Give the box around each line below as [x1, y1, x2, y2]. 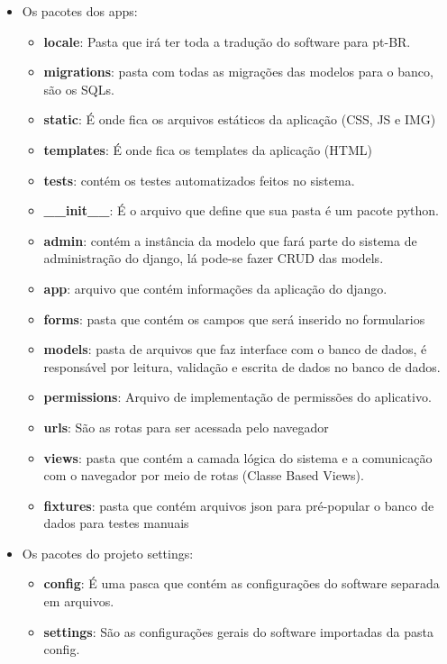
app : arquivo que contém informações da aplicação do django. [43, 278, 388, 297]
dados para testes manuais [43, 514, 189, 532]
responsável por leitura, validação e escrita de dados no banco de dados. [43, 357, 441, 376]
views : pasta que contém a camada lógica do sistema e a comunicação [43, 448, 433, 467]
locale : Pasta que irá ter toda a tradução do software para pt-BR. [43, 32, 411, 50]
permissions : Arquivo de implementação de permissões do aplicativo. [43, 387, 432, 406]
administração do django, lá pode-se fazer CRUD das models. [43, 249, 384, 268]
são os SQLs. [43, 79, 114, 98]
